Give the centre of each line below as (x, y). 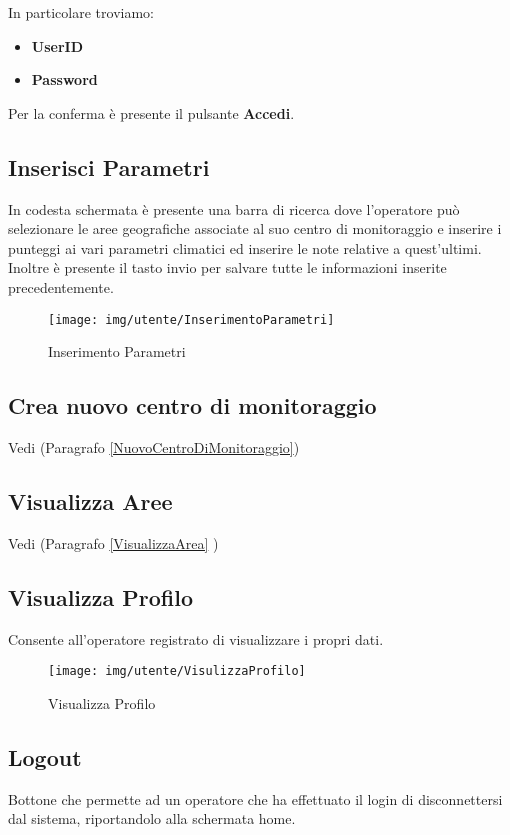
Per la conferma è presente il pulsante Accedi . (151, 112)
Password (64, 79)
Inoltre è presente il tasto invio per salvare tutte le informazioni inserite (227, 267)
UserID (57, 45)
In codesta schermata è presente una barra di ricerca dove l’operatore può (234, 208)
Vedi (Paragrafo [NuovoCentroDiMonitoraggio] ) (154, 447)
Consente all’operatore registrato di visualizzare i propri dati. (196, 638)
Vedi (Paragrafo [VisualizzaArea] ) (113, 542)
